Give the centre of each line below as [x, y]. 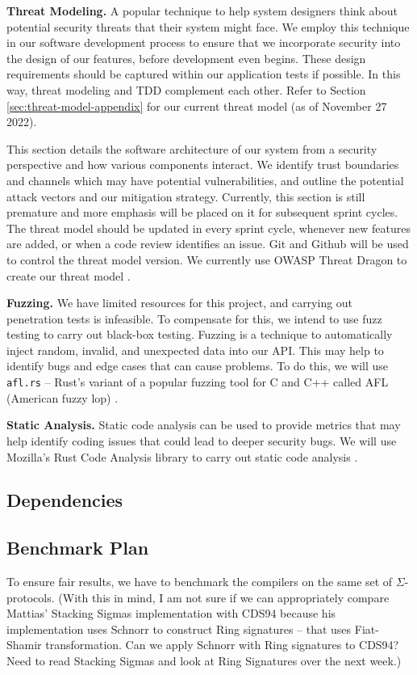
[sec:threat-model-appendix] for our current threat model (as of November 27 [197, 105]
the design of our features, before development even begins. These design [186, 58]
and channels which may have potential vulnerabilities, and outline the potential [205, 180]
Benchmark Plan [78, 548]
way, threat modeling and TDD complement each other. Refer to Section [186, 89]
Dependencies [65, 500]
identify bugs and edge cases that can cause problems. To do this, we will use [198, 366]
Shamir [24, 645]
